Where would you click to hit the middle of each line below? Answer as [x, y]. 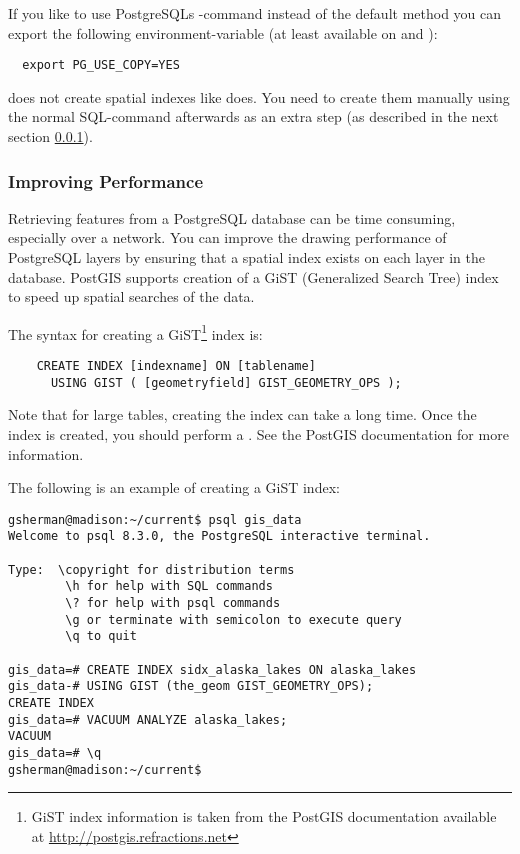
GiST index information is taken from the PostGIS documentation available [264, 816]
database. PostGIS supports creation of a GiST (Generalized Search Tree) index [253, 276]
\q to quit [101, 636]
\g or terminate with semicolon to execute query [233, 619]
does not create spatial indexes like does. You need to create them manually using [259, 96]
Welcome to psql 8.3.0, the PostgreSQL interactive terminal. [219, 536]
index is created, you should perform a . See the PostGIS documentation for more [258, 433]
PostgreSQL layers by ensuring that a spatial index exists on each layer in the [246, 257]
